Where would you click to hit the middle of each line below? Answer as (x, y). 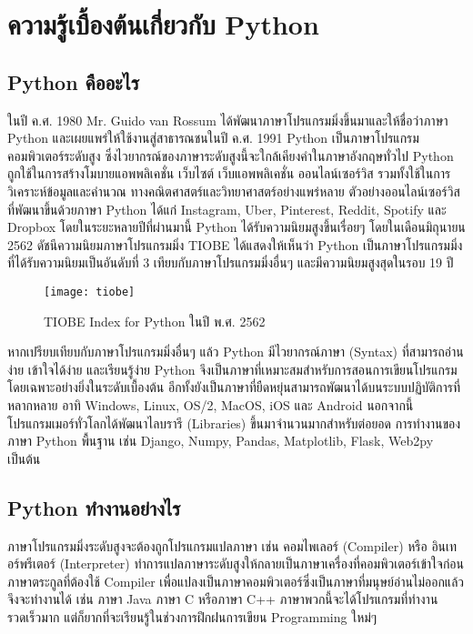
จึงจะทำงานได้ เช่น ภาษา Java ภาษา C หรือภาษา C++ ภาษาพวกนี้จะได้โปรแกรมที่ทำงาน (223, 599)
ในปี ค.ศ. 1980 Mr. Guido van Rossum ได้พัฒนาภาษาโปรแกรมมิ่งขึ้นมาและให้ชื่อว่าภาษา (228, 120)
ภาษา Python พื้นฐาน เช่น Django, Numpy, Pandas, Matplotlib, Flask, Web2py (221, 441)
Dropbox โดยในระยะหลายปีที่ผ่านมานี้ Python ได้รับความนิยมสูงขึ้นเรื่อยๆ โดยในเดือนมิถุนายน (236, 227)
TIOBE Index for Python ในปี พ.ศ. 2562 (155, 321)
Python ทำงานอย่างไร (94, 507)
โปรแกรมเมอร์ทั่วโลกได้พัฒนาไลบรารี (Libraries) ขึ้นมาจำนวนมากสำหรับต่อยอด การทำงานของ (234, 423)
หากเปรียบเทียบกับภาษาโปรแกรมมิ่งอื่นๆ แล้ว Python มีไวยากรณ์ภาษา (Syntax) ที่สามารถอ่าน (236, 352)
